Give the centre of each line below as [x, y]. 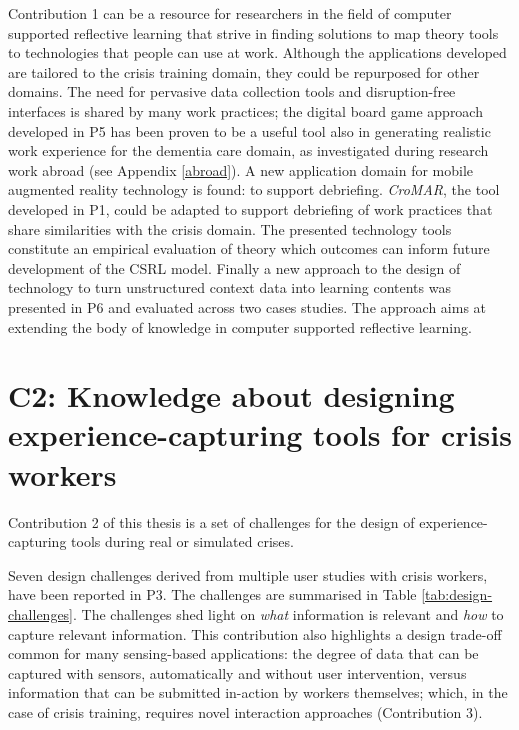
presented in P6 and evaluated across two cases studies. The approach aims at [247, 306]
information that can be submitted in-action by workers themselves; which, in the [258, 692]
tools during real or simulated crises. [182, 541]
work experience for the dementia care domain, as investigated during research [248, 150]
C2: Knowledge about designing [231, 395]
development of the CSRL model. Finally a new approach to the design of [234, 267]
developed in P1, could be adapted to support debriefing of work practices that [250, 208]
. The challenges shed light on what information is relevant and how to [288, 613]
